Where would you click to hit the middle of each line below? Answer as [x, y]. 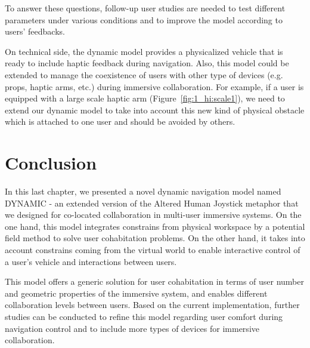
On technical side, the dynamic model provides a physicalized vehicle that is [144, 51]
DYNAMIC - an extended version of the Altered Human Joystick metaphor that [152, 203]
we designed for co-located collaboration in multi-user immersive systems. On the [153, 215]
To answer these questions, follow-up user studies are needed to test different [145, 8]
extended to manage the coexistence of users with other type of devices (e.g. [144, 74]
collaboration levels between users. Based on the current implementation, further [152, 305]
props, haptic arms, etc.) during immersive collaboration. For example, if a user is [154, 86]
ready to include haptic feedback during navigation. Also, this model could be [147, 63]
